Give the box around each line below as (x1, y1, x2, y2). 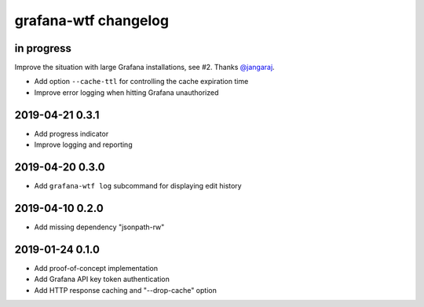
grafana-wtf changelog (14, 12, 169, 29)
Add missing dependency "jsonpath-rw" (34, 222, 165, 232)
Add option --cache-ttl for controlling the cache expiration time (34, 77, 249, 86)
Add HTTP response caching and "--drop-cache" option (34, 285, 217, 294)
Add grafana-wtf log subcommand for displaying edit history (34, 181, 243, 191)
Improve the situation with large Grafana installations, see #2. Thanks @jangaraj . (14, 63, 275, 72)
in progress (14, 42, 72, 55)
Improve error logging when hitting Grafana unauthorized (34, 87, 219, 97)
